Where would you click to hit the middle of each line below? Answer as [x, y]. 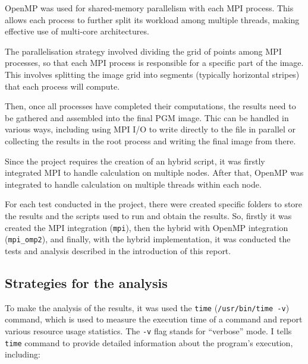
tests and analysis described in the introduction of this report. [118, 250]
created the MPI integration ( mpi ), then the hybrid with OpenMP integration [147, 227]
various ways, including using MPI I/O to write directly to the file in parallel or [150, 129]
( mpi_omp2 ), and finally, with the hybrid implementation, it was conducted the [148, 239]
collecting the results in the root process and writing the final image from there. [150, 140]
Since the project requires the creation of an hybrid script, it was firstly [135, 161]
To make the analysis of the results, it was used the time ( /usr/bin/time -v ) [147, 307]
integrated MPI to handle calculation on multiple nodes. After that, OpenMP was [154, 172]
